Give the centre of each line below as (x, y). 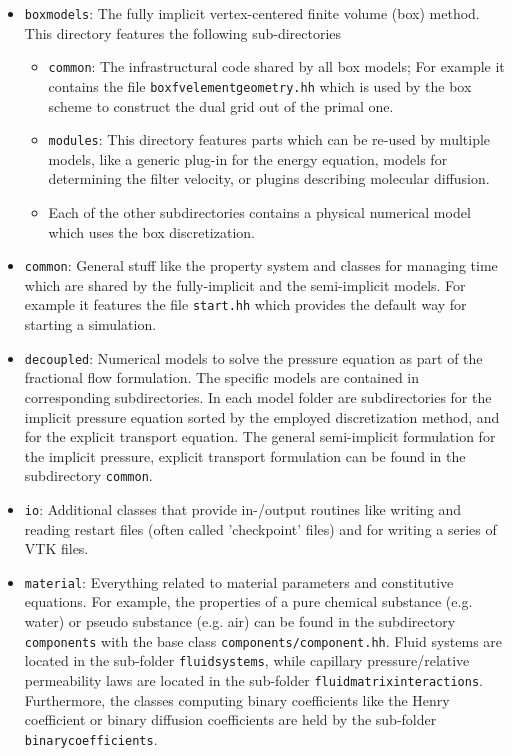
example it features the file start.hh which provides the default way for (245, 304)
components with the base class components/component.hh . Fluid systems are (263, 640)
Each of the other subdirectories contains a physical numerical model (259, 212)
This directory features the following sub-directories (183, 32)
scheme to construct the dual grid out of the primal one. (221, 105)
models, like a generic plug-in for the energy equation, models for (248, 158)
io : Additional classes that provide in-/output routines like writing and (243, 508)
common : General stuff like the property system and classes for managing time (261, 265)
